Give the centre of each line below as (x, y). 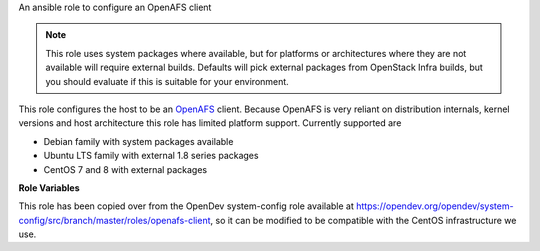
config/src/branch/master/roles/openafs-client (114, 220)
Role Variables (49, 187)
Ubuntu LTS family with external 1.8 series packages (151, 156)
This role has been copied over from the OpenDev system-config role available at (186, 206)
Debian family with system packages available (138, 141)
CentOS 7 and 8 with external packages (125, 169)
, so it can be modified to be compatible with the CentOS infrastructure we (363, 220)
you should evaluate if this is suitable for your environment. (167, 81)
